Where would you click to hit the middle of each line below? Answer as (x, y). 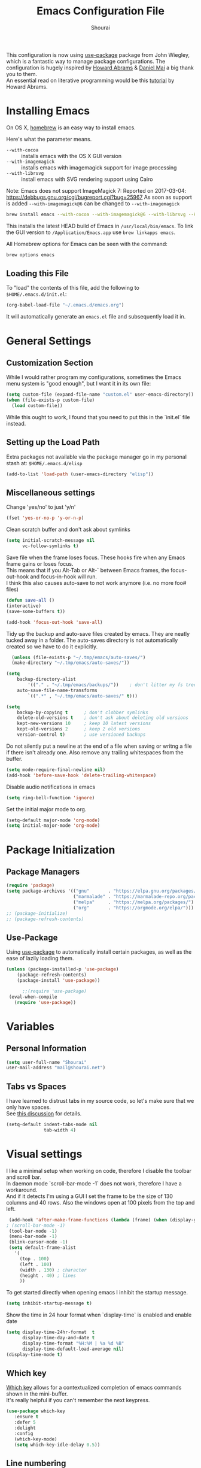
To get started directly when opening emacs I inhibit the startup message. (97, 1293)
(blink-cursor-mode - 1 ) (38, 1242)
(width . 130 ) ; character (53, 1270)
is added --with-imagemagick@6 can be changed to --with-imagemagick (93, 203)
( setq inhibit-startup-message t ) (49, 1303)
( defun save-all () (31, 600)
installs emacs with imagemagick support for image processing (99, 167)
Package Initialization (61, 850)
